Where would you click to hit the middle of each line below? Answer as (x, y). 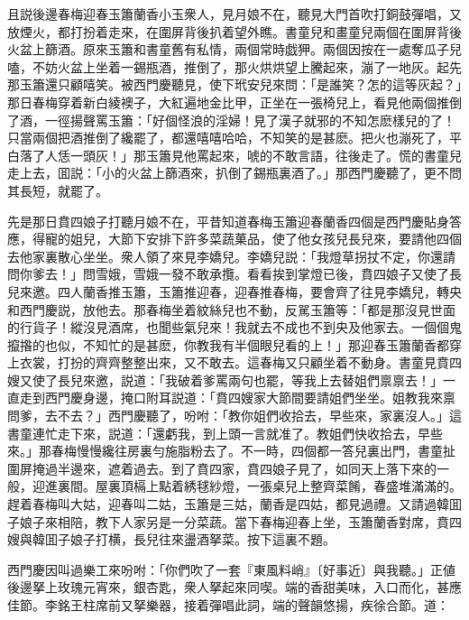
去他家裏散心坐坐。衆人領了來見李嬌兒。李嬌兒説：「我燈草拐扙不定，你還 (225, 256)
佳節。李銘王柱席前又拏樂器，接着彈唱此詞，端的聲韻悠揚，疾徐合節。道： (228, 605)
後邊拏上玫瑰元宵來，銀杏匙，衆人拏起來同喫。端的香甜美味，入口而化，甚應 (234, 587)
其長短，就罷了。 (58, 190)
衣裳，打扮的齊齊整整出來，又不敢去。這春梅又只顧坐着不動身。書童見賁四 (240, 362)
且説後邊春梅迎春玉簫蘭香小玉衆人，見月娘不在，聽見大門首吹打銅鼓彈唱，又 (234, 14)
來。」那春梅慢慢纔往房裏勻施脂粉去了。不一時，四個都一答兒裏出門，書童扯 (231, 451)
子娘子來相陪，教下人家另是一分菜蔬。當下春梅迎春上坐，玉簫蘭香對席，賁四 (234, 521)
